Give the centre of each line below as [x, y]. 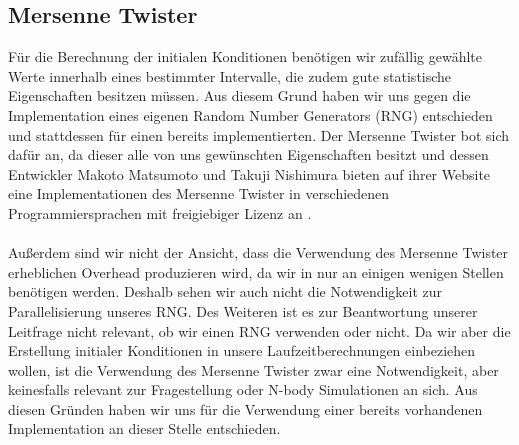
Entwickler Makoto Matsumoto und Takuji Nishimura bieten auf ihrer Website [249, 173]
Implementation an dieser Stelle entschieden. [144, 428]
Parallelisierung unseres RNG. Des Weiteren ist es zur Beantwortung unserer [243, 310]
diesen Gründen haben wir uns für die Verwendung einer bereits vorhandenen [245, 408]
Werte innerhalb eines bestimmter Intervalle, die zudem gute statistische [230, 75]
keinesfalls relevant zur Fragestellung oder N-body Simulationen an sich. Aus [243, 389]
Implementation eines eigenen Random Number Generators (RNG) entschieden [250, 114]
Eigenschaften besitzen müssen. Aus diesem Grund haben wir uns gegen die [239, 95]
